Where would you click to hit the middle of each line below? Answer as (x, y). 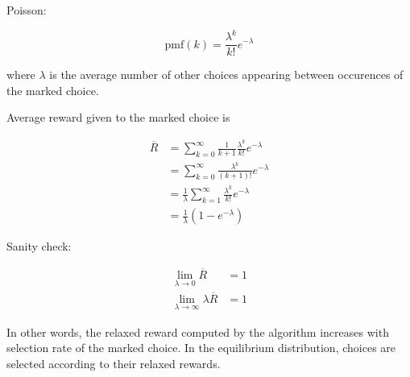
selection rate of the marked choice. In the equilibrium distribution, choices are (201, 348)
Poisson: (27, 10)
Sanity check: (39, 246)
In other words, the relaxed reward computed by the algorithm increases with (198, 331)
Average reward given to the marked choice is (118, 117)
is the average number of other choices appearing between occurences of (226, 75)
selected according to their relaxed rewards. (114, 363)
